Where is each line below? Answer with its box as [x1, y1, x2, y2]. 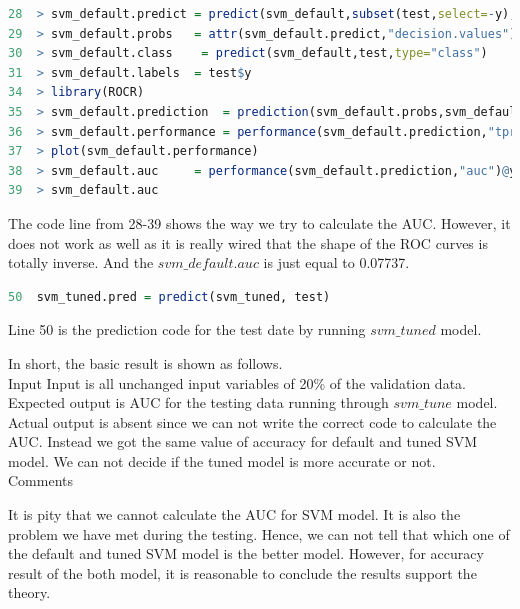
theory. [8, 582, 51, 603]
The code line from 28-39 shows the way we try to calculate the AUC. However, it [8, 212, 511, 233]
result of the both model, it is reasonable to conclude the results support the [8, 562, 477, 583]
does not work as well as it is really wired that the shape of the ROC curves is [8, 232, 488, 253]
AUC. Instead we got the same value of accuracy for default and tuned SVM [8, 431, 478, 452]
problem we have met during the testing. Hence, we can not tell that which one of [8, 523, 510, 544]
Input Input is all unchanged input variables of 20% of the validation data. [8, 372, 466, 393]
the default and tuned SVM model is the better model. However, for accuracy [8, 543, 484, 564]
